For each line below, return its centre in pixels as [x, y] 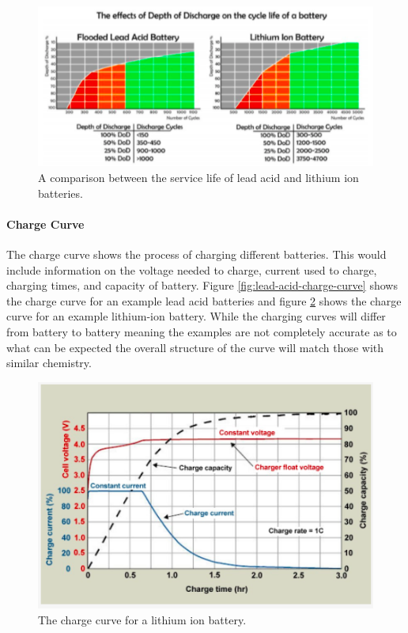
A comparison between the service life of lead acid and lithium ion [198, 177]
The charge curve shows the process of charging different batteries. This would [196, 254]
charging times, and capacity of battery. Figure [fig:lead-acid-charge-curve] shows [202, 285]
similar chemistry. [49, 363]
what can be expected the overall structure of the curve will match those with [195, 347]
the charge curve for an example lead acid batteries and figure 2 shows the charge [204, 300]
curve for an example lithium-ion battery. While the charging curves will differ [196, 316]
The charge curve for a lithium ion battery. [142, 619]
